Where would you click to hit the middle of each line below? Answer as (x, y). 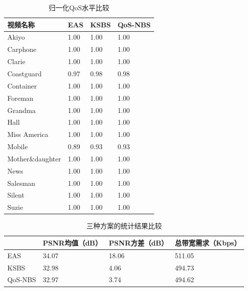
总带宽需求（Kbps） (208, 242)
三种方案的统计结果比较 (124, 226)
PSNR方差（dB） (138, 242)
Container (22, 85)
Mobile (18, 146)
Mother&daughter (34, 158)
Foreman (21, 98)
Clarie (16, 61)
